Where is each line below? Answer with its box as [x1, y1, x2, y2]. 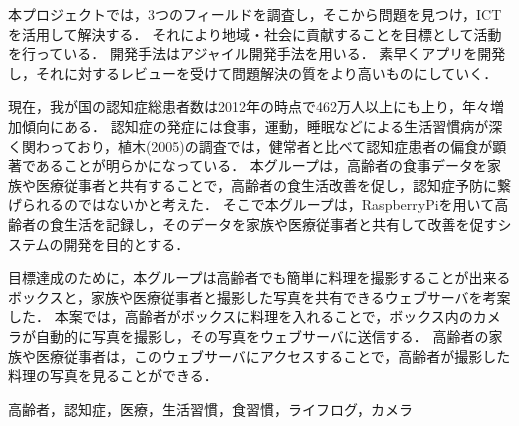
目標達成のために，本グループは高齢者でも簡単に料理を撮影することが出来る [8, 267, 511, 288]
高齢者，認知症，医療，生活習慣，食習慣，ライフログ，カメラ [8, 398, 414, 419]
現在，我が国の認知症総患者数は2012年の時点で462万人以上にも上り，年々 [8, 96, 491, 117]
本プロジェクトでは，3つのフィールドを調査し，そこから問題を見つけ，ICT [8, 4, 502, 24]
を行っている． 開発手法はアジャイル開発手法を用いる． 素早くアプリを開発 [8, 43, 506, 64]
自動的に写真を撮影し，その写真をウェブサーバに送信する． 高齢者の [35, 325, 489, 346]
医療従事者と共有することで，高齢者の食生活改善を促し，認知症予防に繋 [35, 174, 512, 195]
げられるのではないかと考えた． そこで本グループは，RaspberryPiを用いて [8, 194, 495, 215]
